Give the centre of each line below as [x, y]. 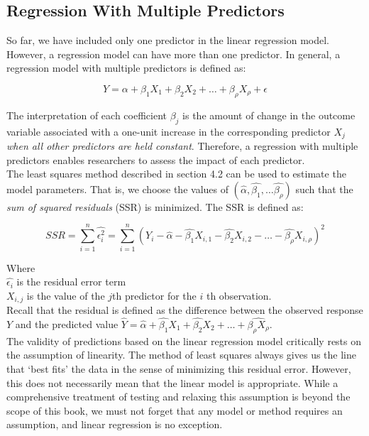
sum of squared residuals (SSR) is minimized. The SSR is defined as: [155, 206]
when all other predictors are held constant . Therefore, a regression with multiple [182, 146]
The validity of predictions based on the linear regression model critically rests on [184, 340]
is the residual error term [71, 282]
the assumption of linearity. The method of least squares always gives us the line [181, 355]
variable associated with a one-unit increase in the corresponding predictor [169, 131]
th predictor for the [154, 295]
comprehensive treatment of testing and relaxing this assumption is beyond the [178, 397]
